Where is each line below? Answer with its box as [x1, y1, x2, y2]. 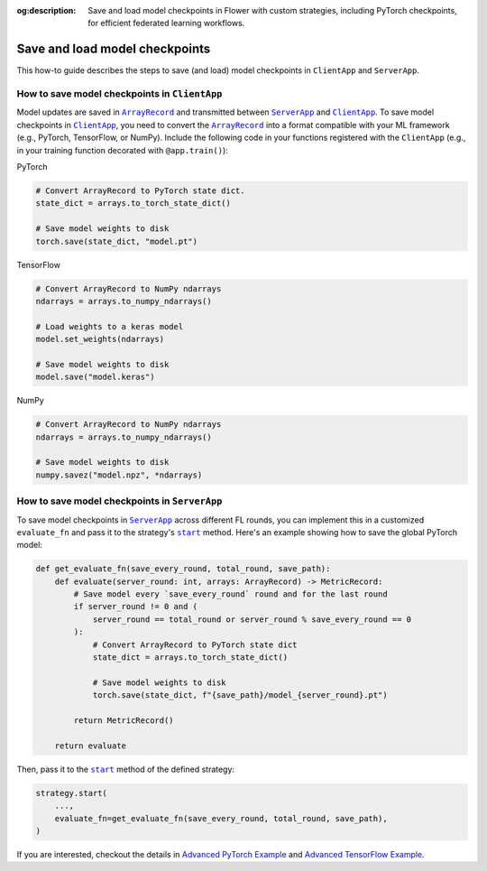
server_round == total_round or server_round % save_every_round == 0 [92, 614, 412, 625]
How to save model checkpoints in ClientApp [16, 88, 223, 100]
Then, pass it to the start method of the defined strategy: [16, 764, 234, 774]
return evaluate [54, 740, 126, 751]
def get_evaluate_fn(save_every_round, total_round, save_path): [35, 564, 331, 574]
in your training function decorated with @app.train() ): [16, 144, 229, 155]
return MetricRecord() [73, 715, 175, 726]
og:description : [16, 5, 77, 15]
